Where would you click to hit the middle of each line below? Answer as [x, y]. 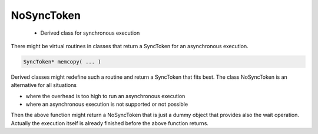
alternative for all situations [44, 85]
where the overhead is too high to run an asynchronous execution [105, 96]
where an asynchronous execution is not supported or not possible [107, 104]
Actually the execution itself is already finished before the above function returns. [110, 123]
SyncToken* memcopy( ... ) [62, 61]
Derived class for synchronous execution [90, 33]
